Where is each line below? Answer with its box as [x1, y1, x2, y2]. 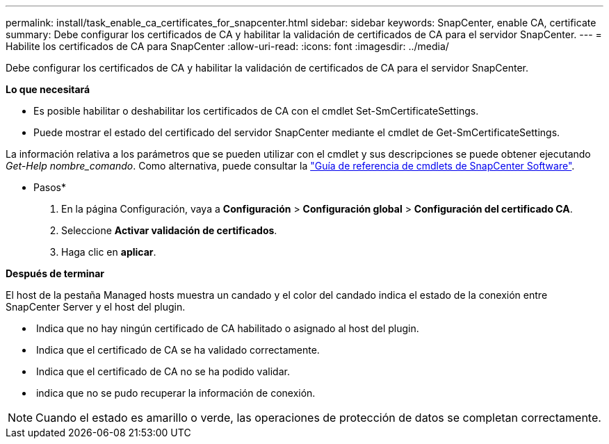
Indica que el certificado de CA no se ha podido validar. [35, 365, 290, 377]
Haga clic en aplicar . [61, 246, 156, 258]
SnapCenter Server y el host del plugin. [6, 301, 186, 313]
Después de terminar [6, 268, 105, 279]
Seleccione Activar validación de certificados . [61, 224, 277, 236]
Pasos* [33, 181, 66, 193]
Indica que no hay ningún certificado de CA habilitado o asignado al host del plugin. [35, 322, 419, 334]
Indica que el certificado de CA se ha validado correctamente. [35, 344, 320, 356]
